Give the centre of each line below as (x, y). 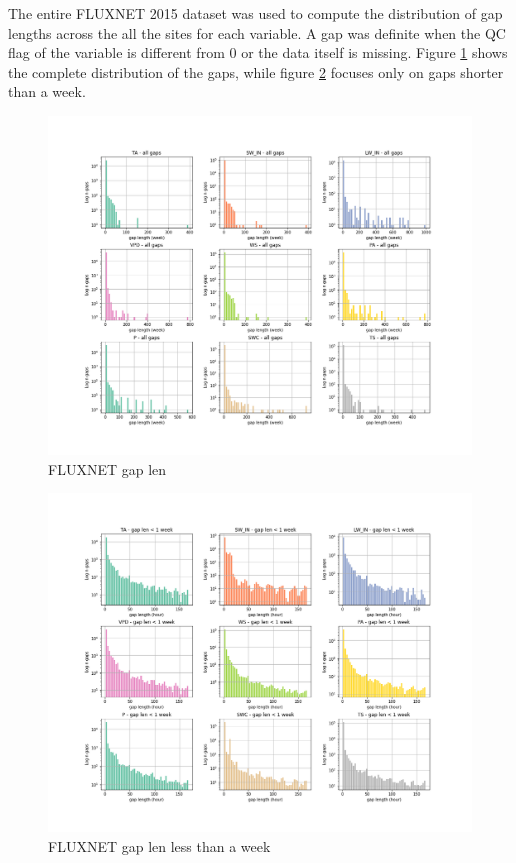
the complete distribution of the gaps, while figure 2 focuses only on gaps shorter (256, 71)
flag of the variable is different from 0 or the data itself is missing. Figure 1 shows (258, 52)
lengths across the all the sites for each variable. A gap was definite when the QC (257, 32)
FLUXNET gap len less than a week (159, 845)
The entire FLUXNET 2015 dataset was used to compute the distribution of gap (255, 13)
